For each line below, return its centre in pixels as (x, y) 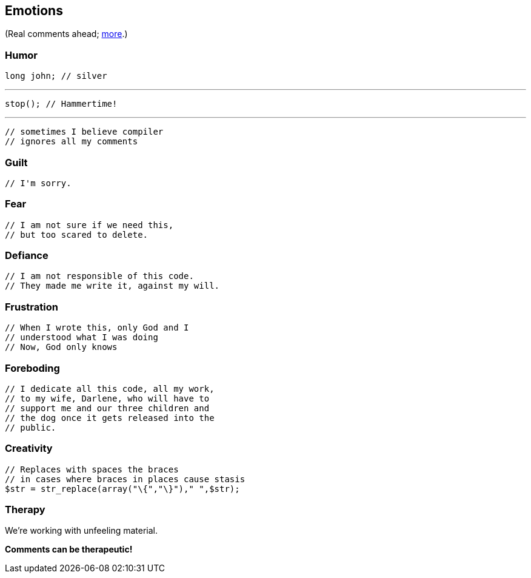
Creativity (29, 449)
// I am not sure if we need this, (89, 225)
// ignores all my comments (72, 142)
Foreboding (32, 368)
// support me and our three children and (107, 408)
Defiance (27, 256)
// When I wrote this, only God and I (97, 328)
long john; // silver (56, 76)
